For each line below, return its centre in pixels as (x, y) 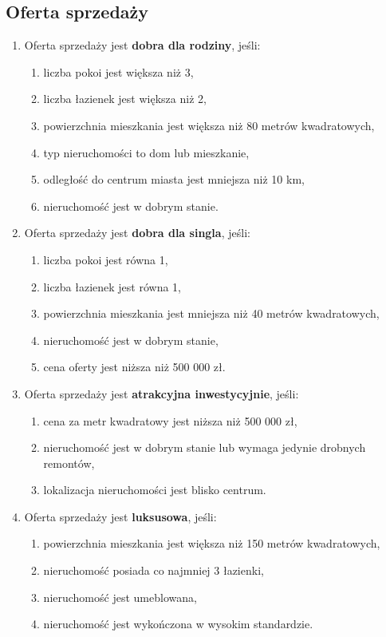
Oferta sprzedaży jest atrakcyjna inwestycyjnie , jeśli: (161, 393)
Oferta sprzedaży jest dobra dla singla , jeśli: (137, 233)
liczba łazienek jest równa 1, (112, 286)
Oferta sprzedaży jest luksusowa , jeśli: (120, 516)
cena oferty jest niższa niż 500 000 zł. (134, 367)
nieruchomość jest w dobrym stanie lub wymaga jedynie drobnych (205, 447)
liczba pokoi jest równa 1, (106, 259)
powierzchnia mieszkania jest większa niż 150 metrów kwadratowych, (212, 543)
